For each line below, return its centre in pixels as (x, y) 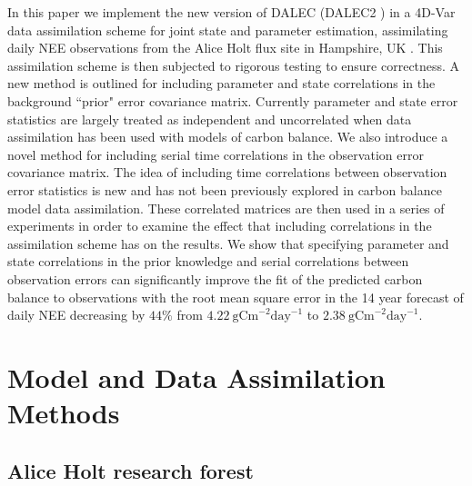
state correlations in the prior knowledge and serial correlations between (208, 261)
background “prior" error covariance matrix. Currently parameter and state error (233, 100)
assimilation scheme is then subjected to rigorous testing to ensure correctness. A (234, 65)
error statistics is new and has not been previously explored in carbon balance (225, 189)
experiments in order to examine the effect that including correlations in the (220, 226)
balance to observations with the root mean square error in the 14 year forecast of (236, 297)
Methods (64, 413)
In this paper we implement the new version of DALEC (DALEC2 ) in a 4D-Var (231, 12)
